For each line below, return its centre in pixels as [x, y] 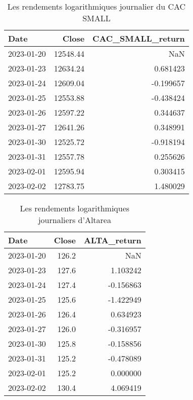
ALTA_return [112, 240]
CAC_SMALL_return [139, 38]
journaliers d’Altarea [75, 220]
